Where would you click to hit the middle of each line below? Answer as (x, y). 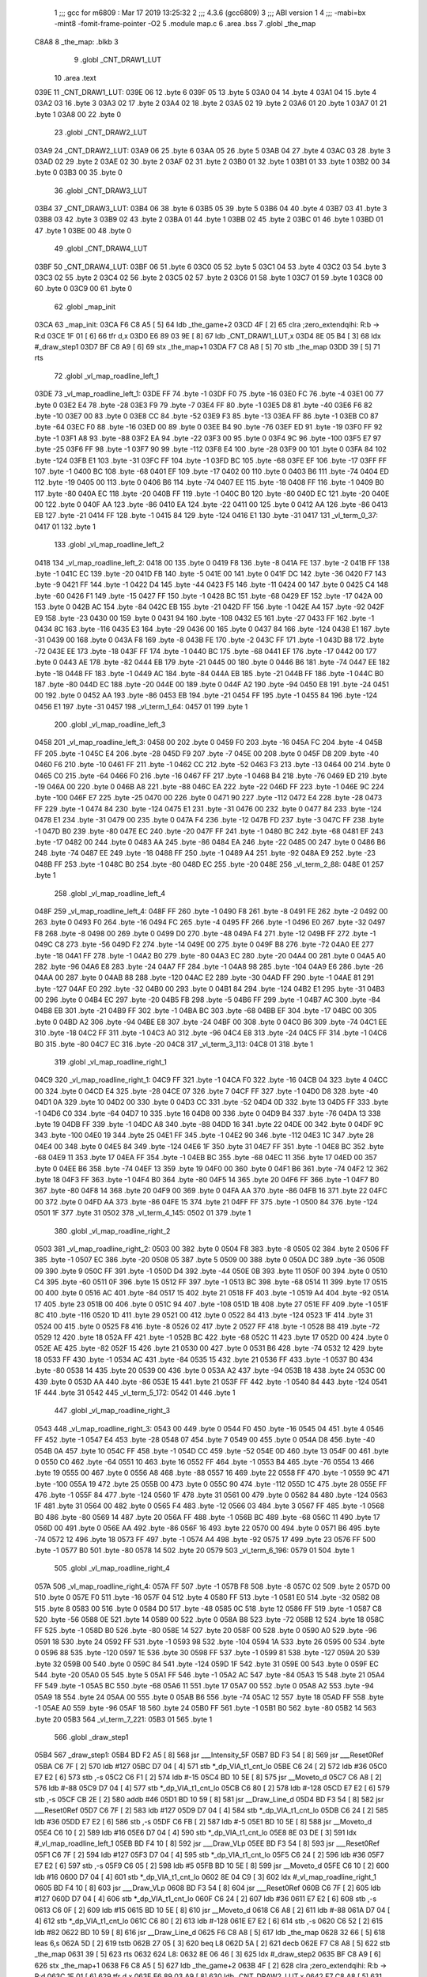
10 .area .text (75, 77)
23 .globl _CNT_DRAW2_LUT (101, 132)
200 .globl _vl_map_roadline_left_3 (110, 724)
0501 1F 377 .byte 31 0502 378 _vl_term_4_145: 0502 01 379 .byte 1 (143, 1213)
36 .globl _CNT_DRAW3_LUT (101, 191)
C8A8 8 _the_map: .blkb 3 (76, 42)
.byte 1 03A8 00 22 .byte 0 (78, 114)
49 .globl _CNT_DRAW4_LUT (101, 248)
